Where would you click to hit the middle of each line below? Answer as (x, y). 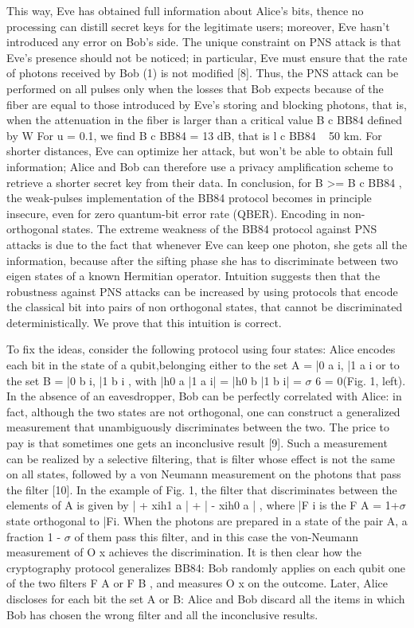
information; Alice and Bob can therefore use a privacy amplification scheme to (200, 166)
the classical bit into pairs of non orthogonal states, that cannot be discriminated (205, 307)
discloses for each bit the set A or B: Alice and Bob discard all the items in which (206, 598)
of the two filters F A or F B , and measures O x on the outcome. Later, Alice (197, 583)
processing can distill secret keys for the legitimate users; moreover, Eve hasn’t (198, 26)
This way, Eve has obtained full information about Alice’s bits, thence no (185, 10)
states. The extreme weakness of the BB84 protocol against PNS (220, 229)
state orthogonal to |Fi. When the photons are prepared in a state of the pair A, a (207, 521)
